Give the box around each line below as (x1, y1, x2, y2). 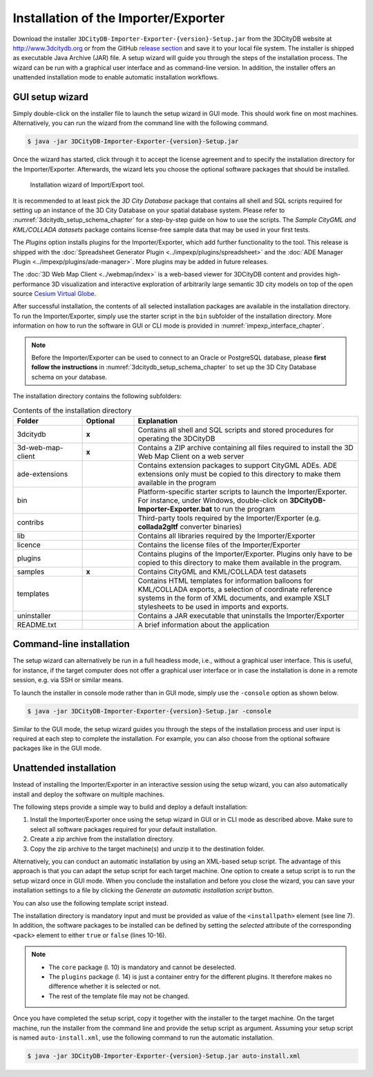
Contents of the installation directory (12, 405, 132, 415)
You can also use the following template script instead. (12, 899, 169, 907)
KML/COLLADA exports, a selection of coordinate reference (137, 584, 333, 594)
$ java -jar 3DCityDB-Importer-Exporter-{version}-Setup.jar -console (27, 707, 272, 715)
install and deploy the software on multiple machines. (12, 790, 165, 798)
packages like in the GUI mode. (12, 744, 102, 753)
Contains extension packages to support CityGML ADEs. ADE (137, 460, 338, 470)
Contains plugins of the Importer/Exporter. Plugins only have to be (137, 549, 352, 559)
